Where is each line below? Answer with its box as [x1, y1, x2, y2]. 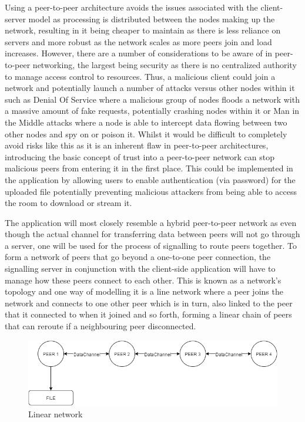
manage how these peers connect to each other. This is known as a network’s [5, 274, 281, 286]
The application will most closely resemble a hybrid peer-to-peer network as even [5, 216, 297, 228]
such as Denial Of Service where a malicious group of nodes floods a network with [5, 93, 300, 105]
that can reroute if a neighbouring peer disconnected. [5, 320, 196, 332]
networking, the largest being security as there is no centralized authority [32, 58, 297, 70]
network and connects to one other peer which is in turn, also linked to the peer [5, 296, 293, 309]
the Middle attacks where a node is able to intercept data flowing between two [5, 116, 287, 128]
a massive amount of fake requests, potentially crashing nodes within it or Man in [5, 104, 300, 117]
